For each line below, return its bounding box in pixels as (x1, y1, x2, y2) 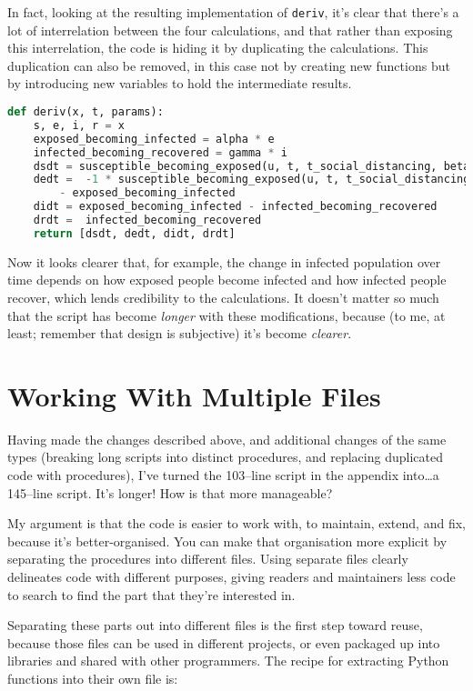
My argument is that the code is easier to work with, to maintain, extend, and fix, (7, 514, 466, 533)
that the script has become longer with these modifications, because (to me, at (7, 305, 446, 325)
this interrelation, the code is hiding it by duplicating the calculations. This (7, 38, 428, 57)
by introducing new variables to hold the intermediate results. (7, 74, 352, 93)
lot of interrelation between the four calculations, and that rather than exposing (7, 20, 453, 39)
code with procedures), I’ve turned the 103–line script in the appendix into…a (7, 466, 439, 485)
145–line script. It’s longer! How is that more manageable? (7, 483, 333, 502)
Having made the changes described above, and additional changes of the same (7, 429, 447, 448)
